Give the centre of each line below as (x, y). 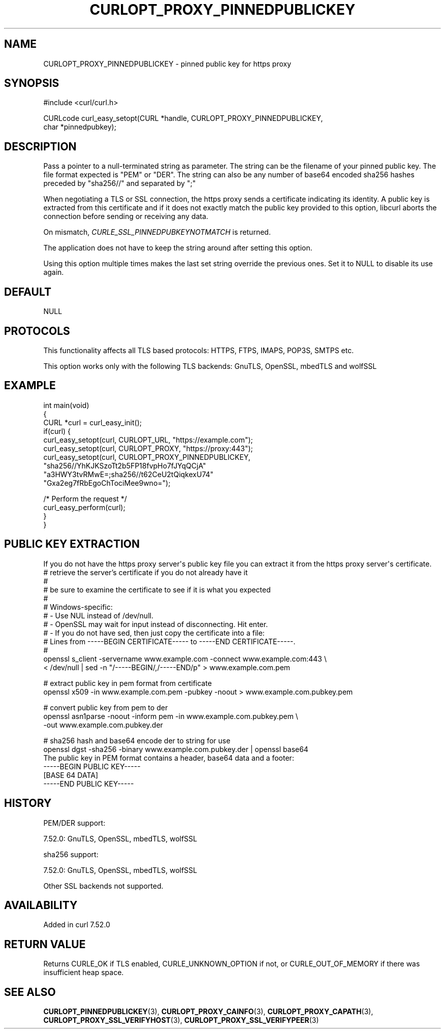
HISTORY (28, 803)
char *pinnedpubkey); (80, 127)
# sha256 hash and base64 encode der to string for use (137, 740)
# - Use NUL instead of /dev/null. (98, 615)
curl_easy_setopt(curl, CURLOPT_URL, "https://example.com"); (148, 440)
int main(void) (66, 405)
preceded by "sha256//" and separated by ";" (120, 183)
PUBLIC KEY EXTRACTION (72, 544)
